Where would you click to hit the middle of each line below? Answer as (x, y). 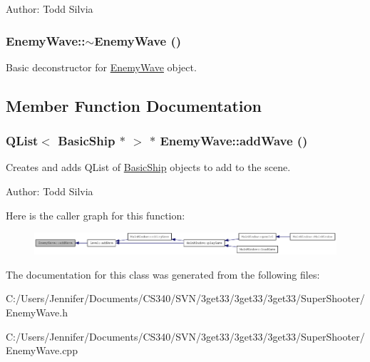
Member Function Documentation (134, 105)
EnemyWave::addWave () (234, 141)
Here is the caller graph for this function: (96, 215)
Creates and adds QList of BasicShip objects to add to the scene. (148, 167)
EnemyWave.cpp (42, 350)
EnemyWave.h (37, 312)
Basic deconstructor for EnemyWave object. (101, 67)
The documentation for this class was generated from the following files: (163, 274)
